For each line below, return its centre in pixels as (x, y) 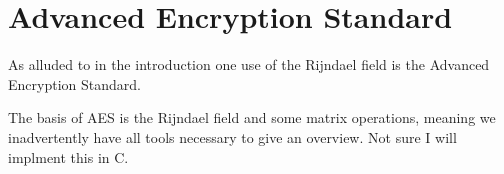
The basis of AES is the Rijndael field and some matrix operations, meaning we (252, 117)
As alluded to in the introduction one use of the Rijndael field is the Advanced (249, 64)
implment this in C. (68, 156)
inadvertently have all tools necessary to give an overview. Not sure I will (232, 136)
